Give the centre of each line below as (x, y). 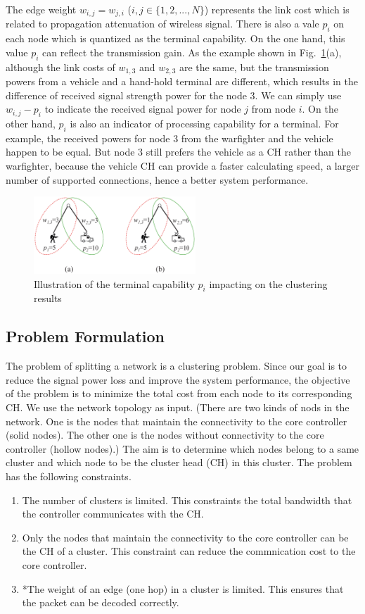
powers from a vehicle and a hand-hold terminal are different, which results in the (182, 81)
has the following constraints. (69, 476)
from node (274, 109)
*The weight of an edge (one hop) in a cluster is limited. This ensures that (183, 588)
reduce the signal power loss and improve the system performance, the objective (178, 379)
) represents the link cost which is (277, 9)
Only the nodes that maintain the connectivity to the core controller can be (185, 537)
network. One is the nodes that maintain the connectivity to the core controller (177, 421)
